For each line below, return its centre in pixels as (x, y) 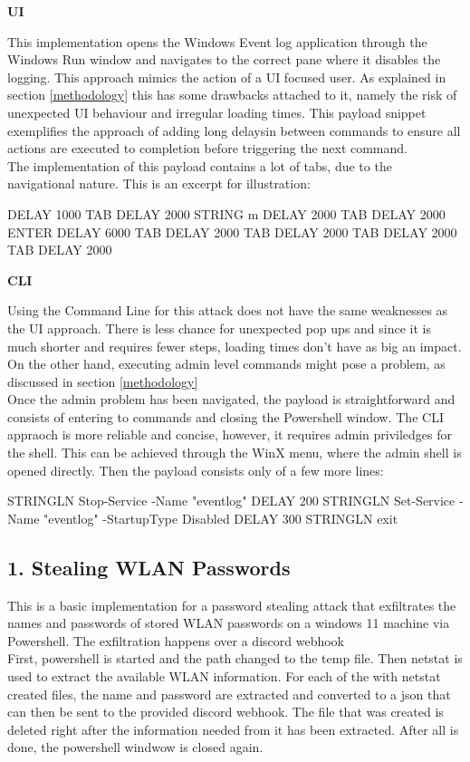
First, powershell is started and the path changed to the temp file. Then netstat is (235, 658)
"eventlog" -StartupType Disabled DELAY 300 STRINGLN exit (221, 518)
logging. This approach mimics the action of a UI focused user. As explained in (227, 77)
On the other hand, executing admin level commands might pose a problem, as (226, 364)
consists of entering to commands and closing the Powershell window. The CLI (225, 416)
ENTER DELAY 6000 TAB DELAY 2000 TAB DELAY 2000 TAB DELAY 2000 (232, 231)
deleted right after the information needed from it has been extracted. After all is (233, 729)
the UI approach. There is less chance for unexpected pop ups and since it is (219, 328)
